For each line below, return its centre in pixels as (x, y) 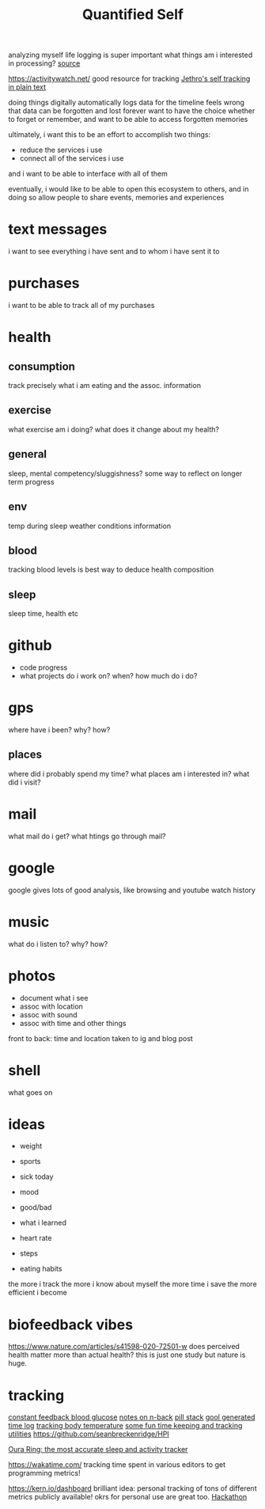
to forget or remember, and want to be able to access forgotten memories (128, 120)
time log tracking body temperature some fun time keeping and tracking (125, 1426)
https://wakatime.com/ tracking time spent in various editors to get (117, 1465)
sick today (36, 1176)
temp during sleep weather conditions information (90, 526)
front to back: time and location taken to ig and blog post (101, 1038)
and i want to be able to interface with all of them (88, 174)
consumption (42, 366)
